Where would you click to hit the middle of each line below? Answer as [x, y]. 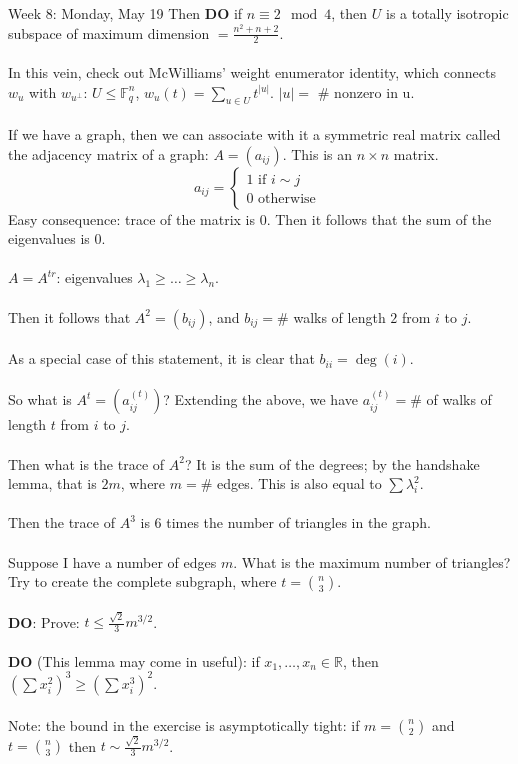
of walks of [459, 399]
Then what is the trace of [86, 463]
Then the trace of [61, 522]
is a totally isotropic [447, 13]
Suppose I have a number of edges [112, 561]
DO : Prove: [44, 621]
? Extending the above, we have [260, 399]
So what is [40, 399]
